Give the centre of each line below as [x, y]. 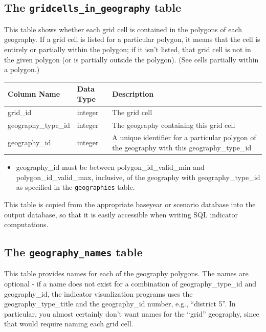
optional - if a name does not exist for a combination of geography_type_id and [130, 284]
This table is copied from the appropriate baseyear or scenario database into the [130, 204]
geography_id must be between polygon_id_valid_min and [110, 167]
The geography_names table [73, 252]
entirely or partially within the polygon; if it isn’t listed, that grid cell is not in [128, 49]
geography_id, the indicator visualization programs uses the [98, 293]
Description [133, 94]
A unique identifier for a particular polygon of [184, 137]
